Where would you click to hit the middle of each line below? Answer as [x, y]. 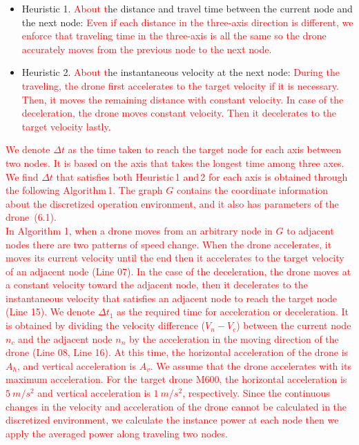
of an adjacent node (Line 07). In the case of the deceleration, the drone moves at [178, 271]
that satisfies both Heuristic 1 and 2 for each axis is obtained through [202, 176]
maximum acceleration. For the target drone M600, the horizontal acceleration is [176, 379]
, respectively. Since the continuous [256, 393]
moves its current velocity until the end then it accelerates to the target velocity [175, 258]
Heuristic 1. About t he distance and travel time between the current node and [187, 8]
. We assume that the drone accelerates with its [251, 365]
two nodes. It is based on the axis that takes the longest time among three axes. [175, 162]
